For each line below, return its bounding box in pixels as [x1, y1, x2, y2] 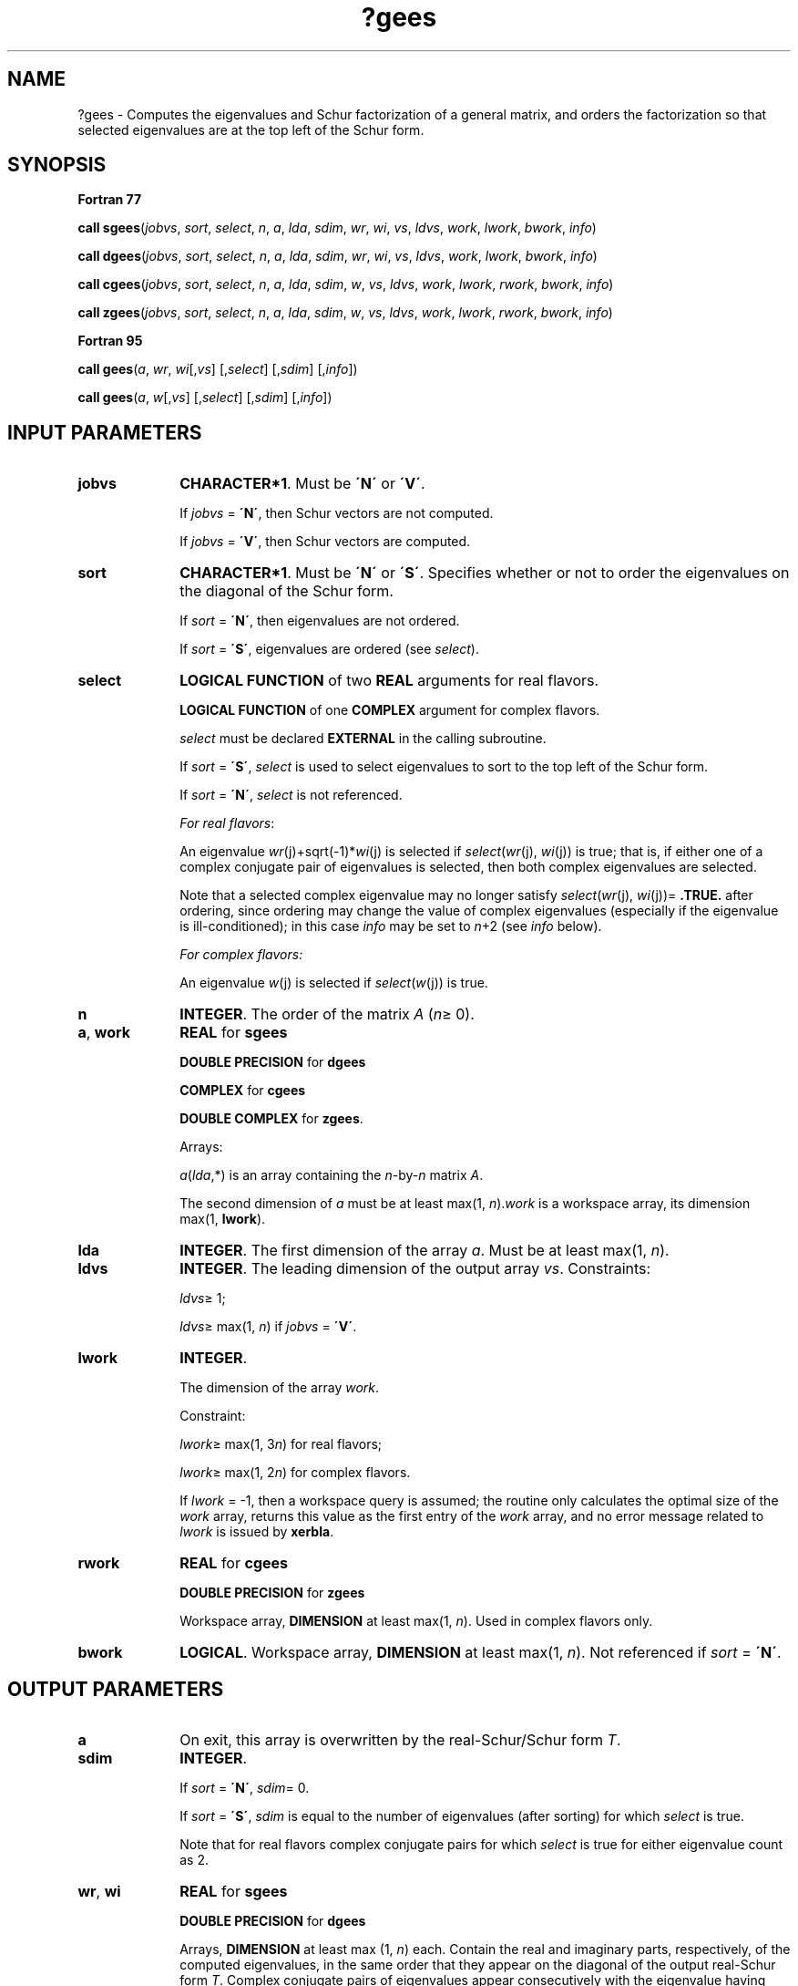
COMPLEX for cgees [179, 1082, 306, 1099]
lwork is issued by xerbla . [179, 1524, 334, 1540]
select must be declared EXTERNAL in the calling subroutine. [179, 730, 547, 747]
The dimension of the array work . [179, 1380, 380, 1396]
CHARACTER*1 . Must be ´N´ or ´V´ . [179, 474, 425, 493]
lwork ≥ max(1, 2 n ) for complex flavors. [179, 1464, 411, 1481]
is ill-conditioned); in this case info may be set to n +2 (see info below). [179, 918, 602, 935]
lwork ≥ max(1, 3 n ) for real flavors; [179, 1436, 383, 1453]
